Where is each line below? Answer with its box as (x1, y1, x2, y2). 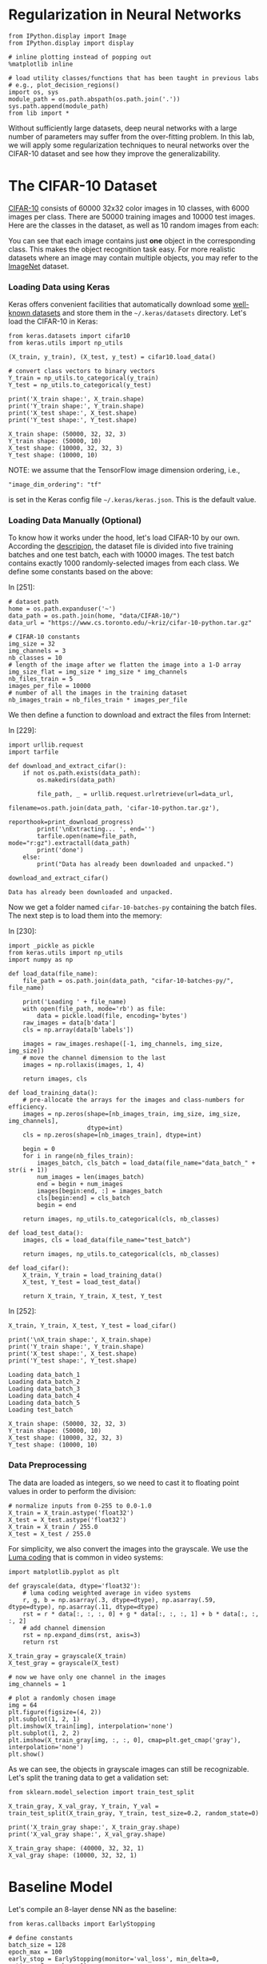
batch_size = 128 (8, 1941, 66, 1949)
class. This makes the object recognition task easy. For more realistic (8, 244, 236, 254)
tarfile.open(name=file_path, (37, 832, 137, 840)
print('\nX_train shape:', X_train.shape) (8, 1336, 152, 1344)
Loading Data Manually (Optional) (8, 515, 142, 526)
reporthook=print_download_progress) (8, 819, 134, 827)
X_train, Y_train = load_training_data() (22, 1271, 162, 1279)
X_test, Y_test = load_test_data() (22, 1278, 141, 1286)
